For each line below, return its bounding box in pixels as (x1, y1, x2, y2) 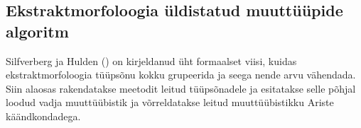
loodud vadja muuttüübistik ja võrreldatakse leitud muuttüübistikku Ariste (6, 95, 334, 110)
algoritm (6, 20, 69, 42)
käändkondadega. (6, 108, 81, 123)
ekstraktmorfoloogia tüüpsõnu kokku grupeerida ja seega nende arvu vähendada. (6, 67, 356, 82)
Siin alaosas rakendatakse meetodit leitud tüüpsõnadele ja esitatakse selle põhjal (6, 81, 356, 95)
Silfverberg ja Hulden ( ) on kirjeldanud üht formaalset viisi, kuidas (6, 53, 297, 68)
